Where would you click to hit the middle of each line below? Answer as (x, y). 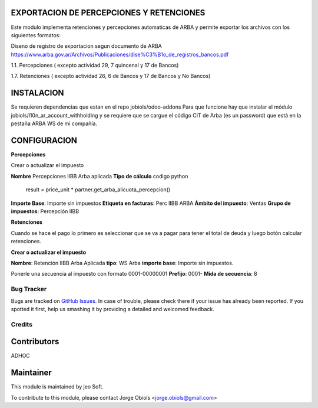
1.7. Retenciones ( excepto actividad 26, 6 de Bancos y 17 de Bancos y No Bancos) (111, 76)
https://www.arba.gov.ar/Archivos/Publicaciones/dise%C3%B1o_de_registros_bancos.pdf (120, 54)
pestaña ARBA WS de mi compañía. (54, 123)
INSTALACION (37, 93)
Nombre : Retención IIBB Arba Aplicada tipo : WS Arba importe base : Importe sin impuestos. (122, 263)
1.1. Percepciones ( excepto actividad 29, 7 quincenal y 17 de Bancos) (95, 66)
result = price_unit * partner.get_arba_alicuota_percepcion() (98, 190)
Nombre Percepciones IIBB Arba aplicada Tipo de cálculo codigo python (100, 176)
